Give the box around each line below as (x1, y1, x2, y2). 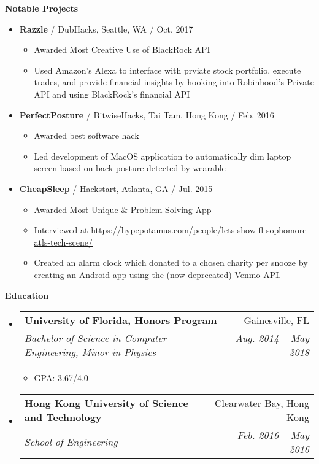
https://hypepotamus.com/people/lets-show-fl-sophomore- (91, 223, 310, 236)
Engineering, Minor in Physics (24, 345, 156, 360)
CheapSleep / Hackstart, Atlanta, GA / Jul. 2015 (19, 182, 213, 195)
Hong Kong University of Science (24, 395, 188, 410)
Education (5, 288, 49, 301)
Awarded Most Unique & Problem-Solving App (34, 203, 212, 215)
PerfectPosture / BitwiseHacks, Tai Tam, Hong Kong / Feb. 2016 (19, 108, 274, 121)
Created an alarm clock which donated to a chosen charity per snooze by (34, 256, 308, 269)
